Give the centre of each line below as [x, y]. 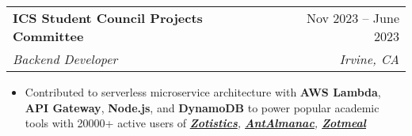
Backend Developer [65, 59]
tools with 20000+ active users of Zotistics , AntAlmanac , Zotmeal [196, 123]
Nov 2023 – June [353, 18]
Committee [48, 36]
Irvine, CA [369, 59]
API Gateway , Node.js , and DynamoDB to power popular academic [202, 107]
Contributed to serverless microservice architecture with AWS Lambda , [203, 92]
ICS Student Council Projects [108, 18]
